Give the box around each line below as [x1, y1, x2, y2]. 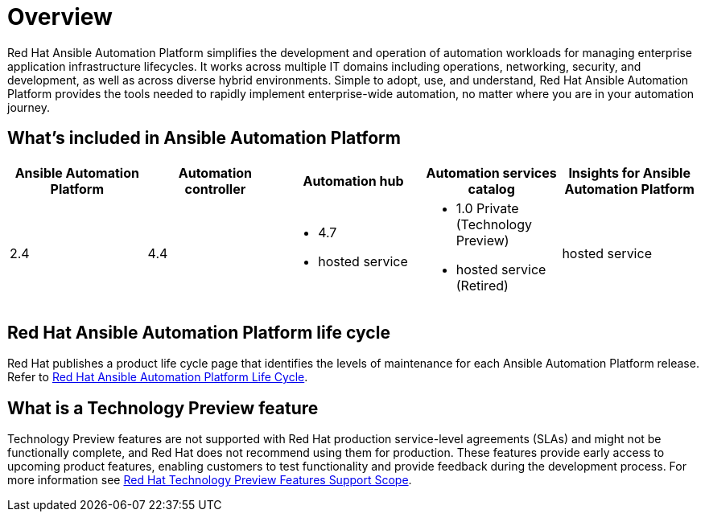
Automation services [426, 164, 557, 181]
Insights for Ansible [568, 164, 691, 181]
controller [184, 180, 246, 197]
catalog [468, 180, 515, 197]
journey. [7, 100, 50, 114]
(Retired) [456, 277, 509, 294]
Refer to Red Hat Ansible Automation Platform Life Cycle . [7, 370, 308, 384]
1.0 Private [456, 199, 519, 216]
